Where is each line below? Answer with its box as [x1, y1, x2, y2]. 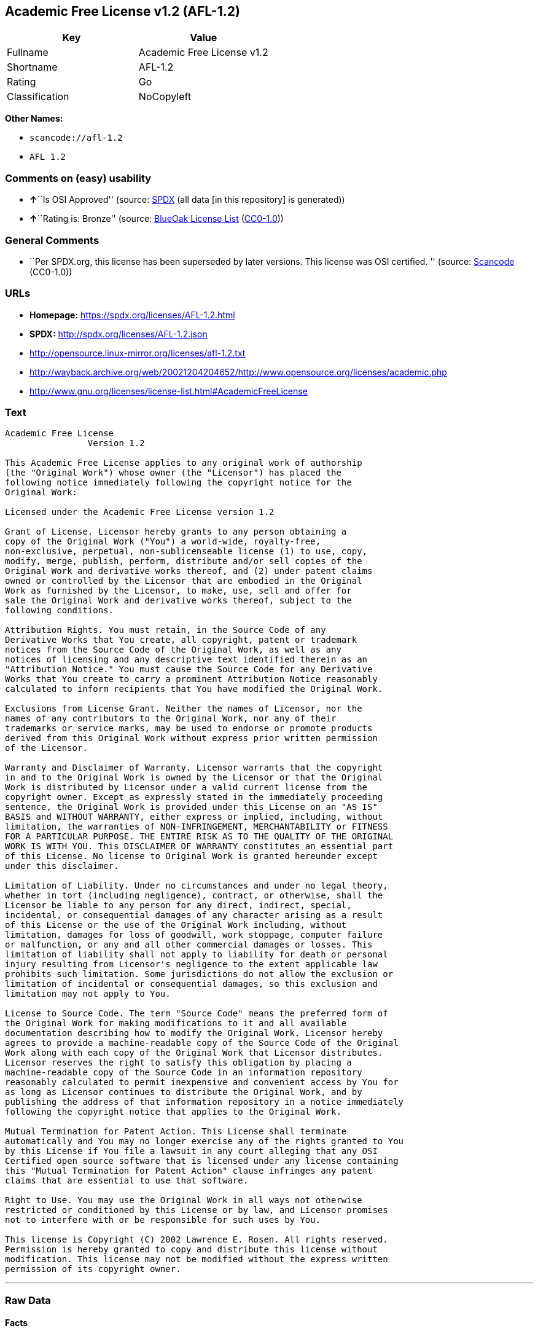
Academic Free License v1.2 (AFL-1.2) [5, 4, 240, 19]
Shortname [7, 61, 58, 74]
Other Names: [5, 113, 63, 124]
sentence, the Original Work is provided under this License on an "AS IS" [5, 802, 378, 812]
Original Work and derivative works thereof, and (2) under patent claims [5, 566, 373, 576]
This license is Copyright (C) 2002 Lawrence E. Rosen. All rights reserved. [5, 1235, 388, 1245]
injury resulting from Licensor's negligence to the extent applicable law [5, 959, 378, 970]
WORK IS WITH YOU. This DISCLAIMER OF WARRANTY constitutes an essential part [5, 841, 394, 852]
